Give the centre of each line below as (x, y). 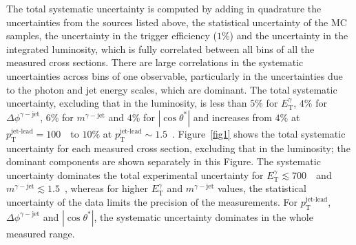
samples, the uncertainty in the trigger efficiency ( (112, 35)
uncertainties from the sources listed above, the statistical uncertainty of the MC (177, 22)
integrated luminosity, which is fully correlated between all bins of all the (160, 49)
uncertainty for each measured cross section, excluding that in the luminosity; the (178, 148)
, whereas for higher (106, 188)
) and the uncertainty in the (289, 35)
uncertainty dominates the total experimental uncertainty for (135, 174)
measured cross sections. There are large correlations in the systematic (155, 62)
